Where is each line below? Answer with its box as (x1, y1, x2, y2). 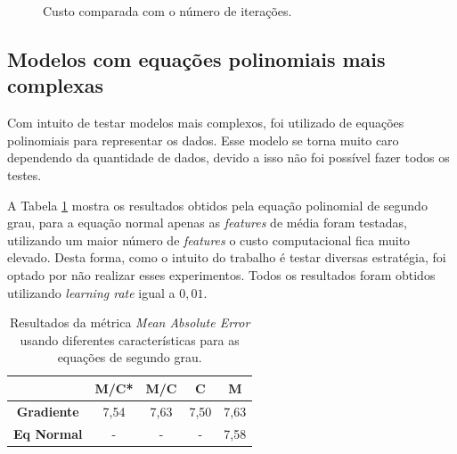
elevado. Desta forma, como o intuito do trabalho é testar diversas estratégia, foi (7, 248, 446, 267)
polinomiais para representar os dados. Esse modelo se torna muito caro (7, 130, 399, 149)
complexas (7, 71, 104, 99)
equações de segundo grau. (57, 348, 202, 367)
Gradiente (16, 401, 79, 420)
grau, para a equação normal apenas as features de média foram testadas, (7, 213, 407, 232)
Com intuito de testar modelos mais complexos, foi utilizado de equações (7, 113, 404, 132)
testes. (7, 165, 42, 184)
